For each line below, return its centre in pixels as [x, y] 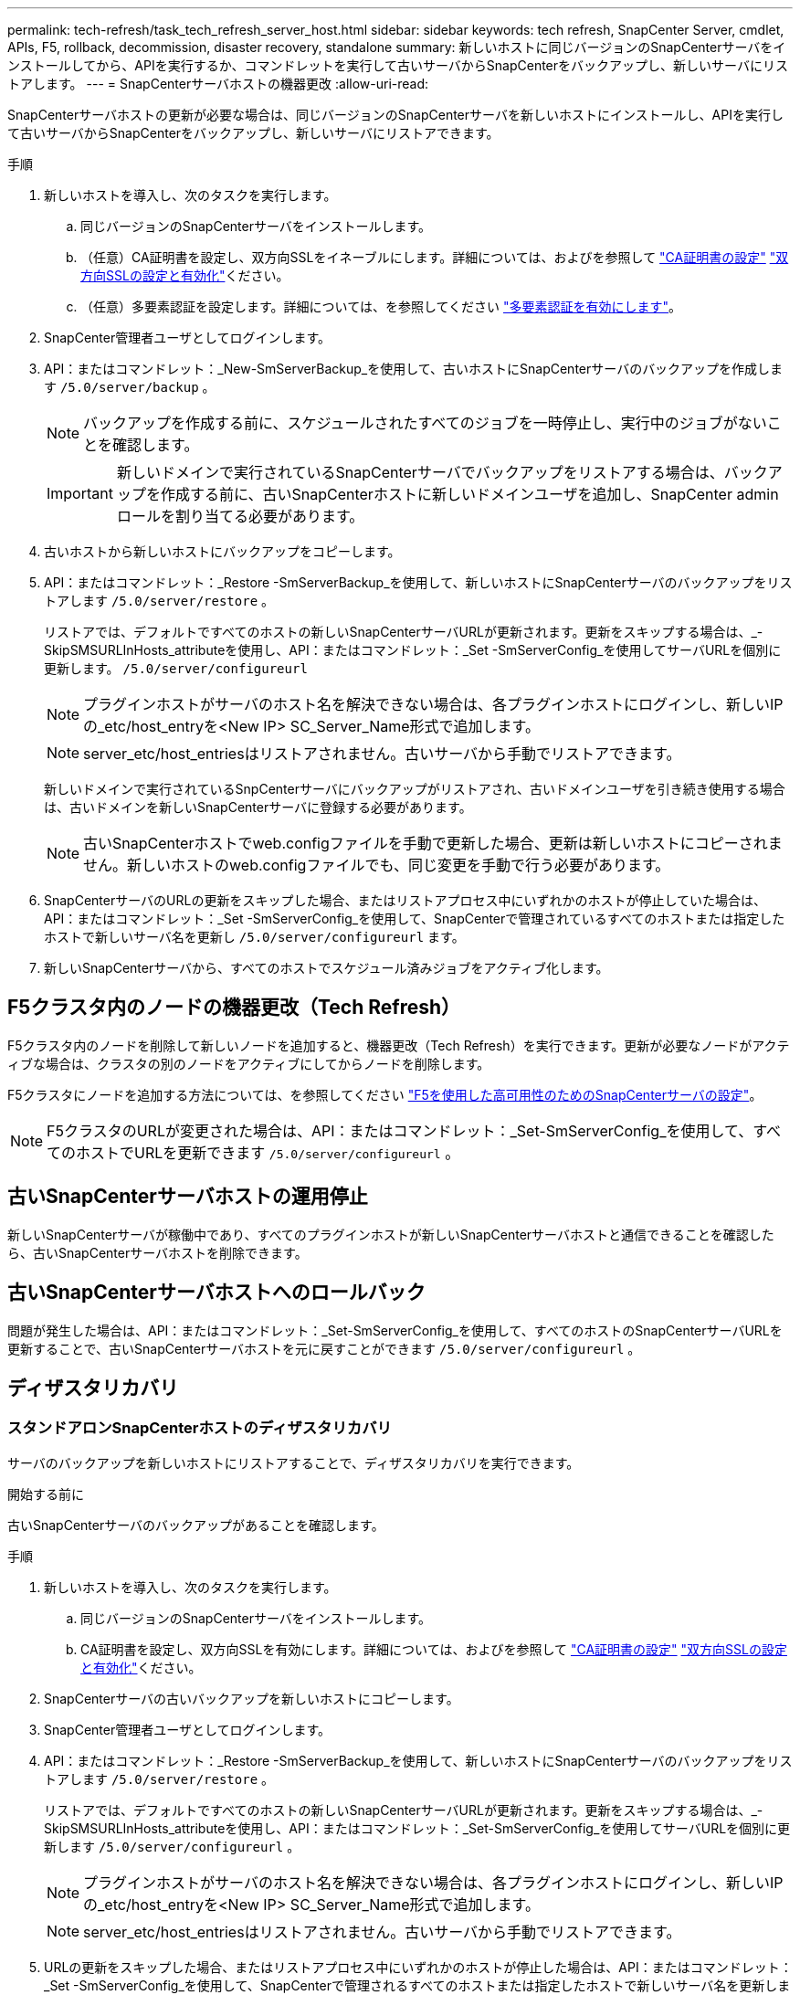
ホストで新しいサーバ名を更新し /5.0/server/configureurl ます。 [254, 937]
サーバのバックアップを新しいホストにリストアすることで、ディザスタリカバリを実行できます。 [294, 1462]
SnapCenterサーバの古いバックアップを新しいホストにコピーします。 [252, 1698]
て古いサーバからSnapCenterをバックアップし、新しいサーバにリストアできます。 [253, 133]
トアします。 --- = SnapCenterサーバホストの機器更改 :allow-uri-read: [218, 84]
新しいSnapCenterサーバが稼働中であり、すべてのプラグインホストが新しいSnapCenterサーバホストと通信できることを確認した [391, 1234]
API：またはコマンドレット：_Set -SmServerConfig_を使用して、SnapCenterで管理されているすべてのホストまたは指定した [415, 918]
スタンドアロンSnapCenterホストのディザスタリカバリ [200, 1428]
